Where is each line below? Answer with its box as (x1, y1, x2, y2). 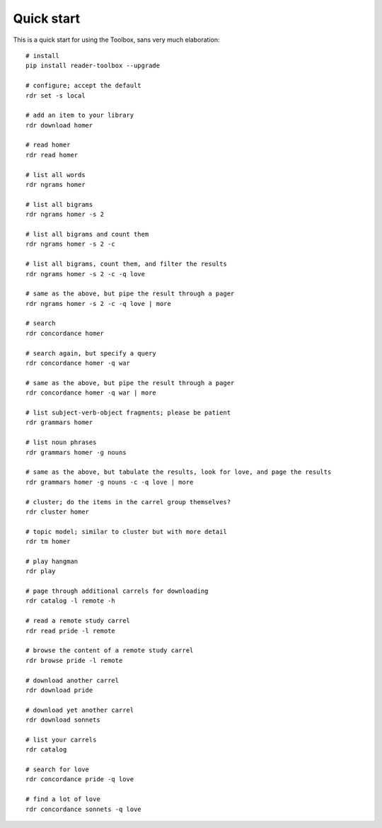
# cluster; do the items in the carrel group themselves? (25, 498, 231, 506)
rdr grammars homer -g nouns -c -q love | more (25, 478, 194, 486)
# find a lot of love (25, 795, 100, 803)
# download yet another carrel (25, 705, 134, 714)
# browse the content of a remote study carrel (25, 647, 194, 654)
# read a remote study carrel (25, 617, 131, 625)
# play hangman (25, 557, 79, 565)
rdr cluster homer (25, 507, 90, 516)
